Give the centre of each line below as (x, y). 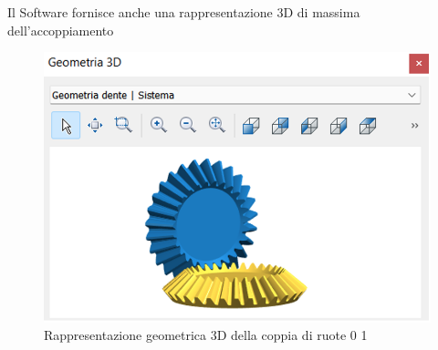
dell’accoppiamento (61, 30)
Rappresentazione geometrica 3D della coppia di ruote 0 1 (206, 335)
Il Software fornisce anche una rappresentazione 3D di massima (184, 12)
